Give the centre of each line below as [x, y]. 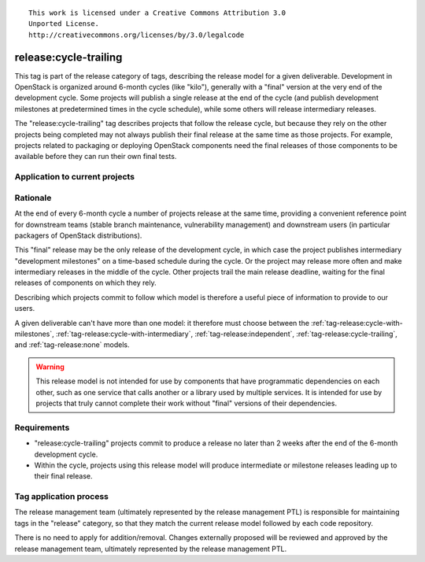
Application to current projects [75, 177]
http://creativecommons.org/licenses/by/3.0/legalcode [137, 35]
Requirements [42, 427]
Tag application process [62, 497]
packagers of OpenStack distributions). [78, 235]
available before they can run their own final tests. [96, 157]
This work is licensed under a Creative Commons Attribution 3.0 [157, 13]
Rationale [33, 198]
